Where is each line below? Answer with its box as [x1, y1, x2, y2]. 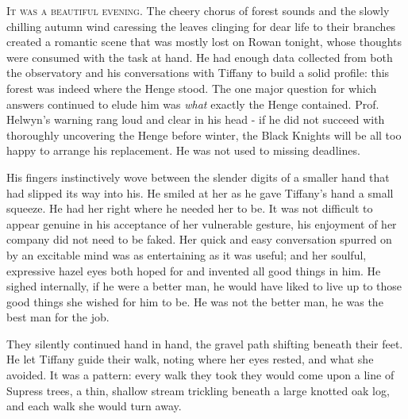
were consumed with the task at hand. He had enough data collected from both [6, 48, 393, 65]
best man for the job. [6, 309, 110, 325]
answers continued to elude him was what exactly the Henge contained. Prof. [6, 95, 379, 112]
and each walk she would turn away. [6, 398, 182, 414]
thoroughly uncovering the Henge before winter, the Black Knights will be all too [6, 126, 402, 143]
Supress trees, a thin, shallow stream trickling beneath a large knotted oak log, [6, 382, 390, 398]
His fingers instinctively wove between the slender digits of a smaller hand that [6, 168, 390, 185]
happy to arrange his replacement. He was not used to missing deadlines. [6, 142, 360, 159]
